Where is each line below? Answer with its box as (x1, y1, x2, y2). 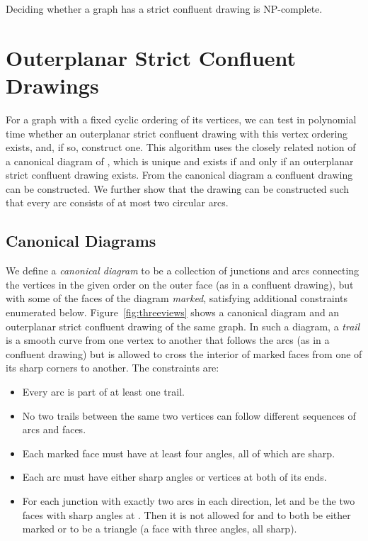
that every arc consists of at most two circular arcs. (6, 195, 229, 210)
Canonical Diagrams (6, 230, 156, 252)
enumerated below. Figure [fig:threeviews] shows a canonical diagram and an (6, 305, 340, 320)
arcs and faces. (22, 422, 86, 437)
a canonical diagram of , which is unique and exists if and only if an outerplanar (6, 153, 354, 168)
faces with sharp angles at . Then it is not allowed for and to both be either (22, 507, 351, 522)
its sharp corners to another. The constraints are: (6, 360, 219, 375)
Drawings (6, 70, 99, 99)
